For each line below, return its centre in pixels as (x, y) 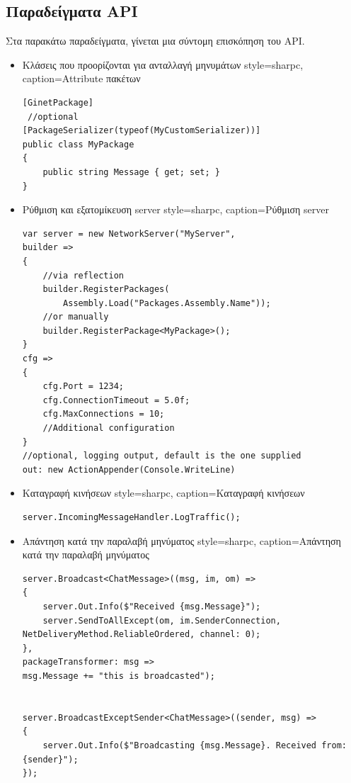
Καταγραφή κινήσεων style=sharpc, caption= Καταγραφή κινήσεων (163, 493)
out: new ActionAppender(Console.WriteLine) (129, 469)
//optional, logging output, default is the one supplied (162, 456)
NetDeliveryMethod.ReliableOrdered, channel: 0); (142, 635)
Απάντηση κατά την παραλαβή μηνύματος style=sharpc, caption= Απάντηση (182, 540)
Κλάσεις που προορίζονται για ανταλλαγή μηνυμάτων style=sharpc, (163, 64)
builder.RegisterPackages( (106, 289)
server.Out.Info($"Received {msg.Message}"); (152, 606)
